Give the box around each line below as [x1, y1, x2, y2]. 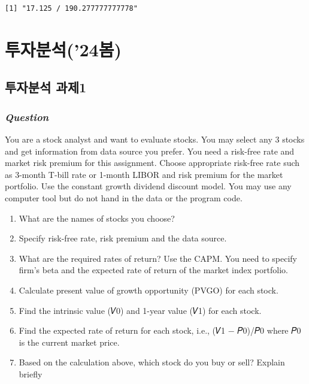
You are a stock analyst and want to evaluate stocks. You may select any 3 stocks [5, 132, 305, 145]
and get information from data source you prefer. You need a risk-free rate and [5, 144, 295, 157]
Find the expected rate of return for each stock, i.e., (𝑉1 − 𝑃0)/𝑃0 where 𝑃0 [19, 324, 301, 337]
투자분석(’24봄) [5, 37, 122, 61]
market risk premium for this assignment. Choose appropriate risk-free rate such [5, 156, 300, 169]
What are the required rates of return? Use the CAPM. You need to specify [19, 252, 298, 264]
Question [5, 109, 49, 124]
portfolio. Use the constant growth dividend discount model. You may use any [5, 180, 292, 192]
